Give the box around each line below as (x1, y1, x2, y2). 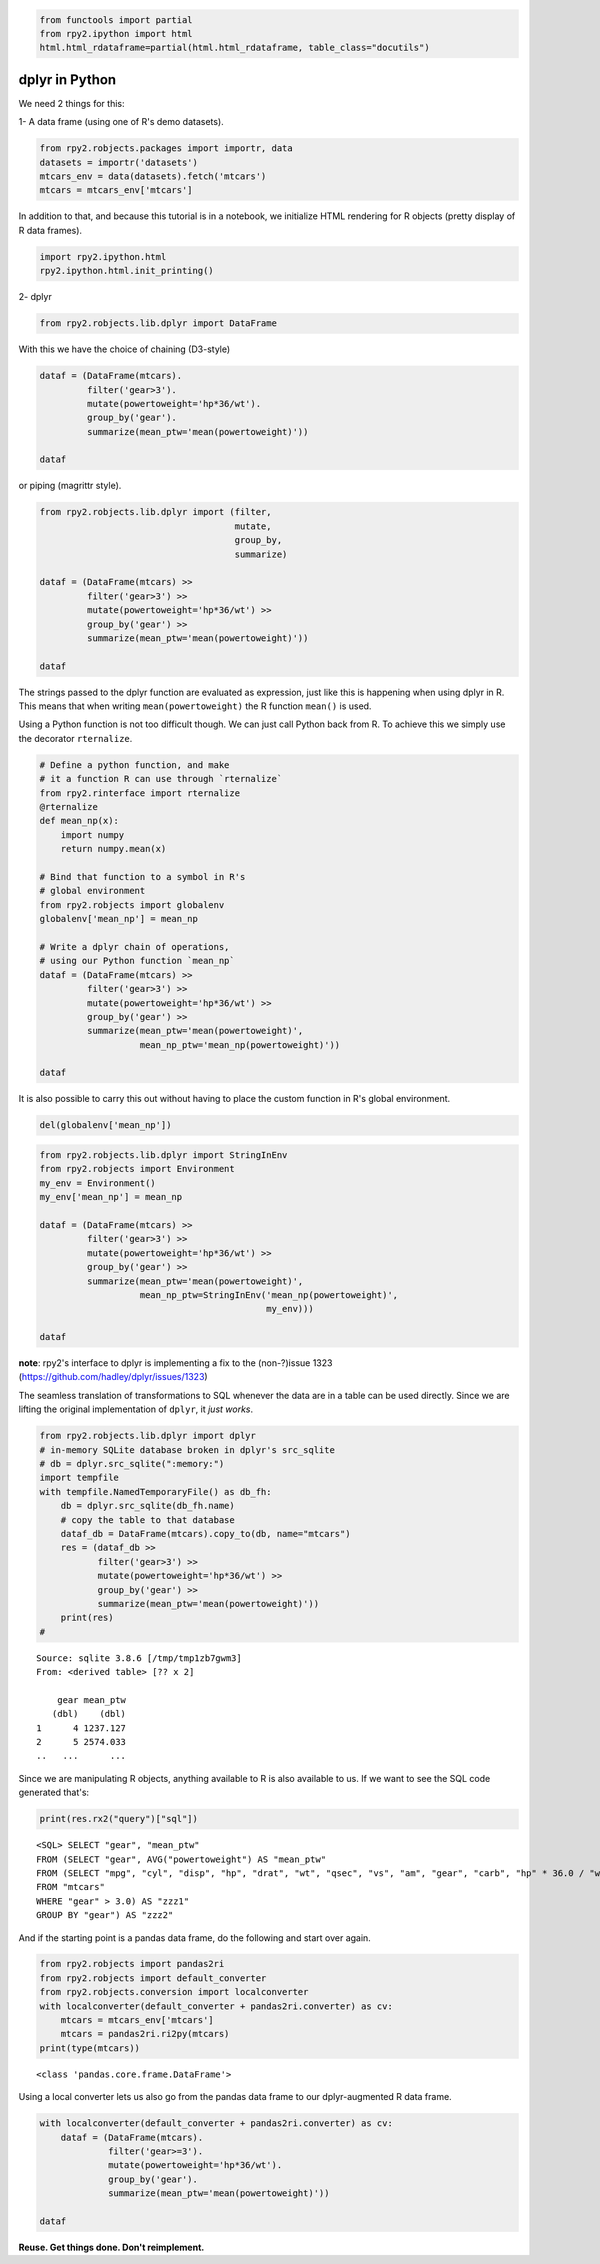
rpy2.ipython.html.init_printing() (39, 265, 214, 277)
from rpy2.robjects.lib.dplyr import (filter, (39, 506, 272, 518)
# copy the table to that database (60, 1514, 235, 1525)
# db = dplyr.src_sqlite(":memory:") (39, 1458, 225, 1469)
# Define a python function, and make (39, 759, 230, 770)
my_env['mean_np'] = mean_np (39, 1191, 183, 1203)
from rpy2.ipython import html (39, 28, 194, 39)
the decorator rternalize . (18, 732, 133, 744)
